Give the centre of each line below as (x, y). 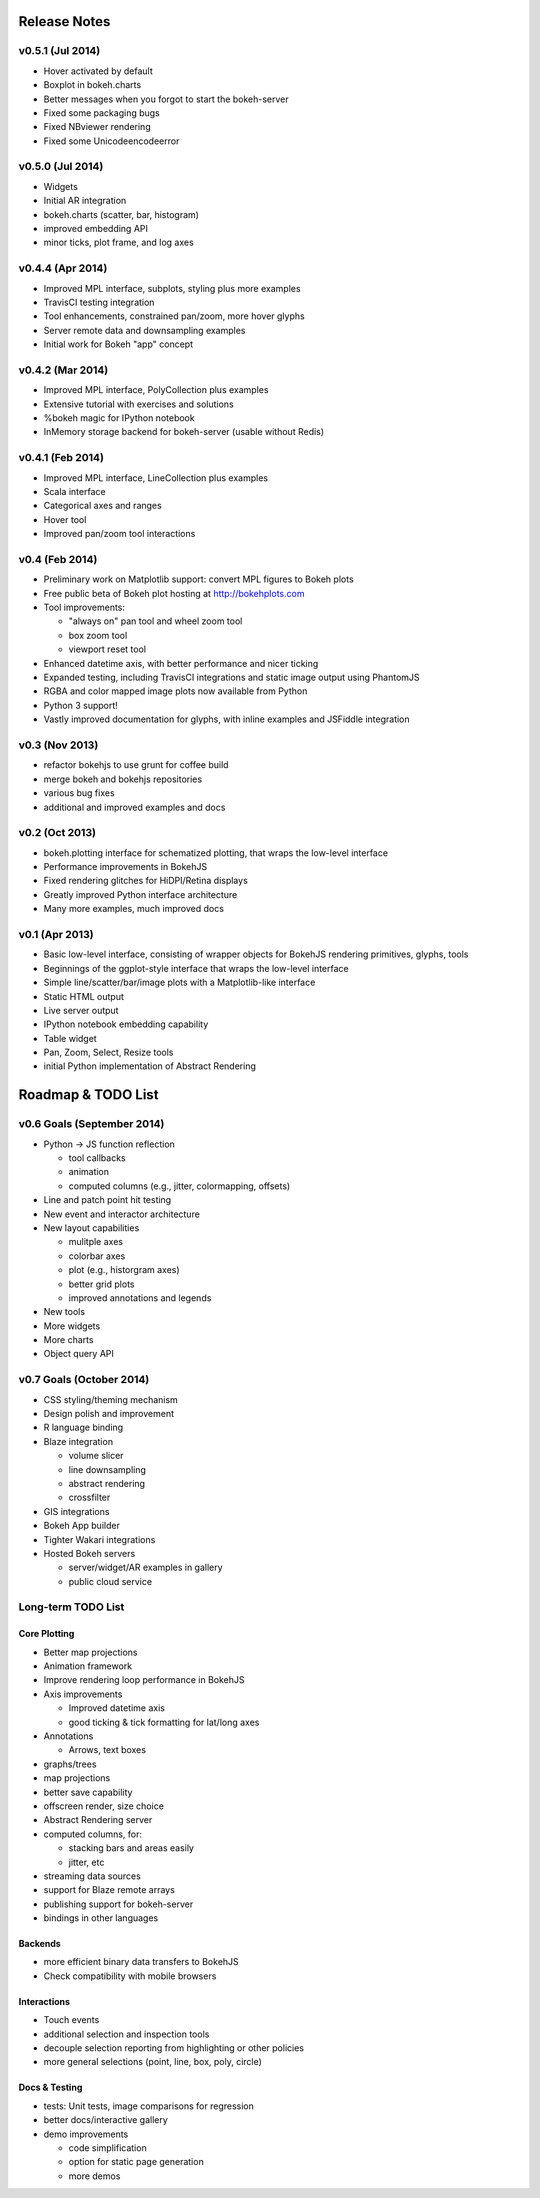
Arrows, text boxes (107, 1750)
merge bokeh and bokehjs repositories (123, 779)
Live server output (81, 1010)
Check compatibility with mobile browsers (130, 1976)
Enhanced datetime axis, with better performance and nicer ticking (181, 663)
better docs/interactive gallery (106, 2120)
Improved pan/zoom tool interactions (119, 534)
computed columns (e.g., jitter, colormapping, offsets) (179, 1186)
